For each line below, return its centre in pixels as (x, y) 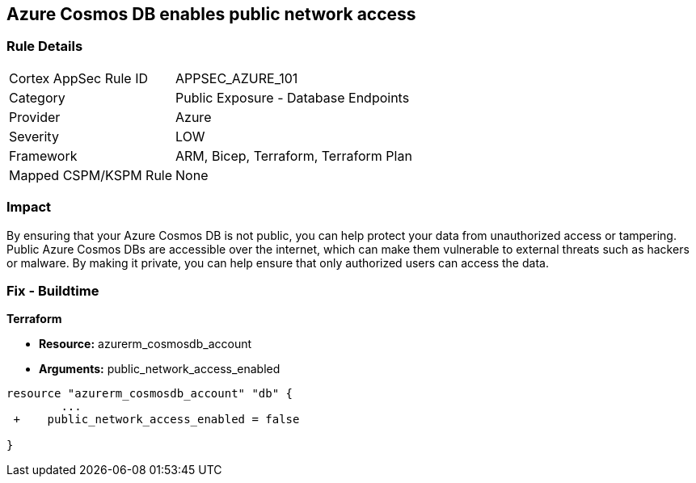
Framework (43, 155)
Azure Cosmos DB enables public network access (211, 14)
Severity (34, 136)
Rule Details (45, 46)
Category (37, 97)
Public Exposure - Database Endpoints (293, 97)
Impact (29, 207)
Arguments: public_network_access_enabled (160, 369)
